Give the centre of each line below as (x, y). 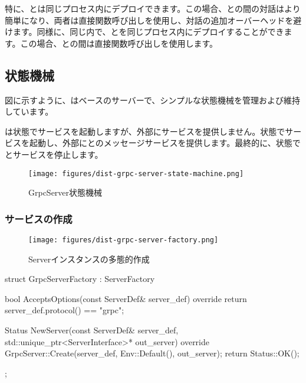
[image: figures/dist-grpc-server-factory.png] (124, 240)
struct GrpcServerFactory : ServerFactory (80, 279)
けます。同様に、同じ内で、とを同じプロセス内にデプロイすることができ (144, 32)
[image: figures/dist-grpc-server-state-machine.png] (136, 173)
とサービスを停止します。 (54, 154)
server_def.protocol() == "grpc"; (65, 310)
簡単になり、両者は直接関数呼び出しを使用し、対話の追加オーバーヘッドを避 (153, 20)
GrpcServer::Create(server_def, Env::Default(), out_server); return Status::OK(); (152, 353)
